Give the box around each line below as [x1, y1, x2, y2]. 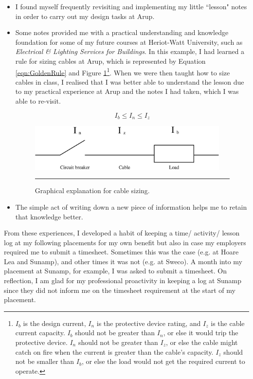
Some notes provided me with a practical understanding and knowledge [15, 27, 229, 37]
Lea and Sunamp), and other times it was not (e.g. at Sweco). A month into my [4, 256, 242, 266]
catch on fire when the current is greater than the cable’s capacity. [15, 346, 214, 357]
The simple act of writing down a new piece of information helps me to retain [15, 201, 247, 212]
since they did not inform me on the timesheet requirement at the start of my [4, 285, 235, 295]
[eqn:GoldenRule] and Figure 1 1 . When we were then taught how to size [15, 66, 230, 77]
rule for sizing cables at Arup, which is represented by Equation [15, 55, 206, 66]
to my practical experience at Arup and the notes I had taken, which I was [15, 86, 239, 96]
